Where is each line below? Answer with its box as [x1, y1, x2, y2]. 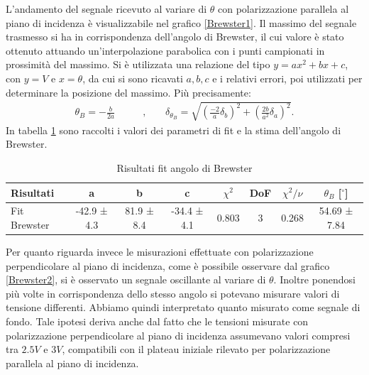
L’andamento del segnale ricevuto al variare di [6, 1, 207, 16]
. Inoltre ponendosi [273, 272, 356, 287]
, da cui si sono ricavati [82, 70, 183, 85]
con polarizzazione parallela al [218, 1, 349, 16]
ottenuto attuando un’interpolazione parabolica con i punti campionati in [6, 43, 325, 58]
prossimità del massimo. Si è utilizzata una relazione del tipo [6, 57, 270, 72]
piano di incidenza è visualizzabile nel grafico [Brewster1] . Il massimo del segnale [6, 15, 357, 30]
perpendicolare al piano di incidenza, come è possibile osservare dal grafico [6, 258, 330, 273]
